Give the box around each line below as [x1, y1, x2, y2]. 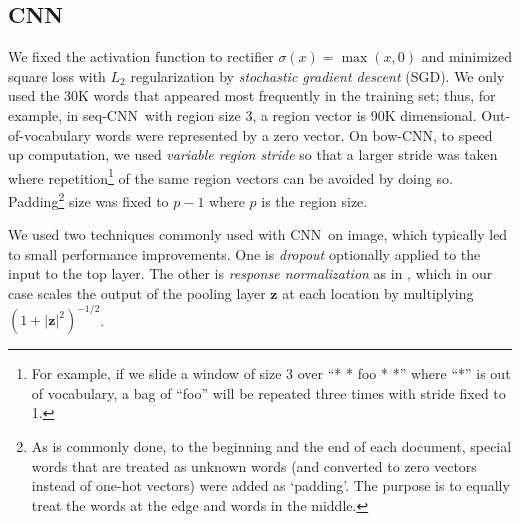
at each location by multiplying [282, 283, 474, 304]
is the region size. [261, 190, 368, 211]
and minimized [421, 46, 512, 67]
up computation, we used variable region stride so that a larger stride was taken [8, 144, 498, 165]
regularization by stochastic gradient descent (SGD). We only [130, 65, 505, 86]
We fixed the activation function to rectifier [8, 46, 274, 67]
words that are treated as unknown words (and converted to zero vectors [31, 455, 477, 476]
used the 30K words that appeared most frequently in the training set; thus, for [8, 85, 496, 106]
